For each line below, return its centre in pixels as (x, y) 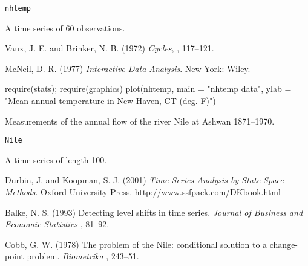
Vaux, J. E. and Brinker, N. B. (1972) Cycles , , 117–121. (110, 48)
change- (284, 244)
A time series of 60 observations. (65, 28)
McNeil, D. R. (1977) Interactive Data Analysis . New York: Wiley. (128, 68)
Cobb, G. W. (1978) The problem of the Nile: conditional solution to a (136, 244)
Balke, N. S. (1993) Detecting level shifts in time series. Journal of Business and (154, 212)
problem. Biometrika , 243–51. (83, 256)
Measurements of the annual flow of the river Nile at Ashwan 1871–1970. (140, 121)
